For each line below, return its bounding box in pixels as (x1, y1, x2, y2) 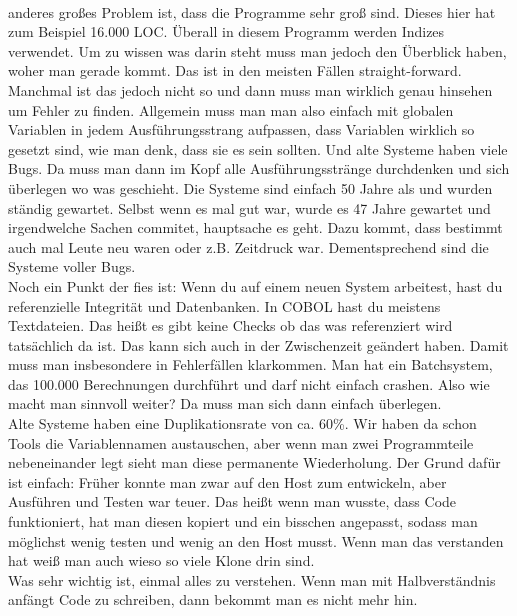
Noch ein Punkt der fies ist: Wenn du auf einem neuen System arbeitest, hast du (8, 275, 503, 296)
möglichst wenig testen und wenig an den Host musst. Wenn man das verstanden (8, 530, 504, 551)
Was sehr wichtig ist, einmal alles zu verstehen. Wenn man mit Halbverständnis (8, 569, 496, 590)
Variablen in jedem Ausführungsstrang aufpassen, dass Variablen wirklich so (8, 119, 475, 140)
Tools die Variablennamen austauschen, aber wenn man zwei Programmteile (8, 432, 474, 453)
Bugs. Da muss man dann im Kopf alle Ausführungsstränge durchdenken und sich (8, 158, 510, 179)
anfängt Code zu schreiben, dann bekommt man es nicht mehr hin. (8, 589, 418, 610)
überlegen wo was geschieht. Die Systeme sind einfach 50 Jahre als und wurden (8, 177, 493, 198)
